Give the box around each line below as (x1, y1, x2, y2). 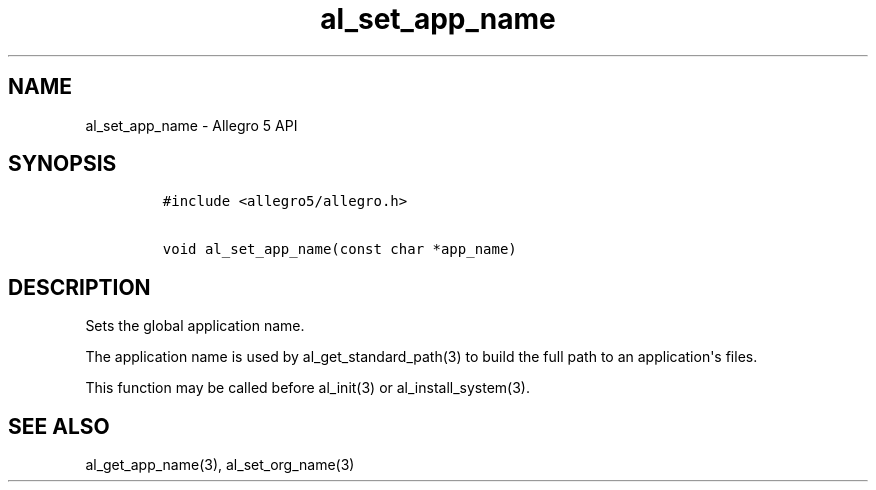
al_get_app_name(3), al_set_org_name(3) (85, 456, 355, 474)
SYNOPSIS (8, 151, 117, 177)
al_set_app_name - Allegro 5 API (85, 116, 298, 134)
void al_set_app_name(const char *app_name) (162, 241, 517, 258)
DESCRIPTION (8, 274, 151, 300)
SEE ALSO (8, 413, 110, 439)
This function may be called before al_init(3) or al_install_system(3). (85, 379, 530, 397)
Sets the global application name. (85, 317, 305, 335)
